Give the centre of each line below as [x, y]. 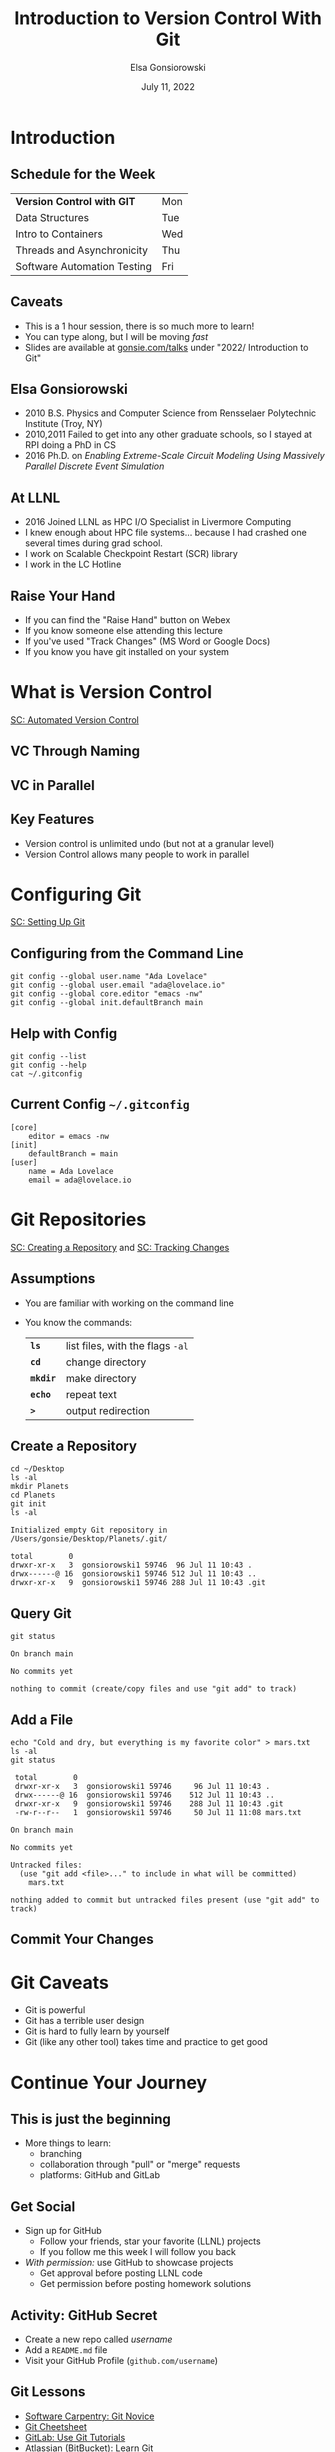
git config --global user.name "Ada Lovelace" [109, 977]
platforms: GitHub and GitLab [99, 2175]
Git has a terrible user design [84, 2021]
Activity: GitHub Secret [84, 2315]
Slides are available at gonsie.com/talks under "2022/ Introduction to [166, 347]
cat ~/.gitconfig [46, 1074]
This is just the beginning [91, 2119]
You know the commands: [78, 1322]
